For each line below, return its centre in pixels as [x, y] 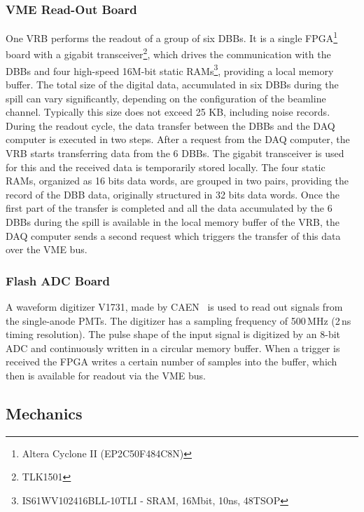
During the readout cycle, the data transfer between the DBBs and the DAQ [170, 125]
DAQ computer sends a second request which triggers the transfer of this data [173, 235]
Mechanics [44, 413]
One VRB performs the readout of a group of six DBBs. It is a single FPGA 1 [172, 37]
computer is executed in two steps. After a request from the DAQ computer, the [178, 139]
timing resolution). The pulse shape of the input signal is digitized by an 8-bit [173, 334]
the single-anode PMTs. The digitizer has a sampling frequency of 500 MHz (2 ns [178, 320]
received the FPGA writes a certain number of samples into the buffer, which [171, 362]
